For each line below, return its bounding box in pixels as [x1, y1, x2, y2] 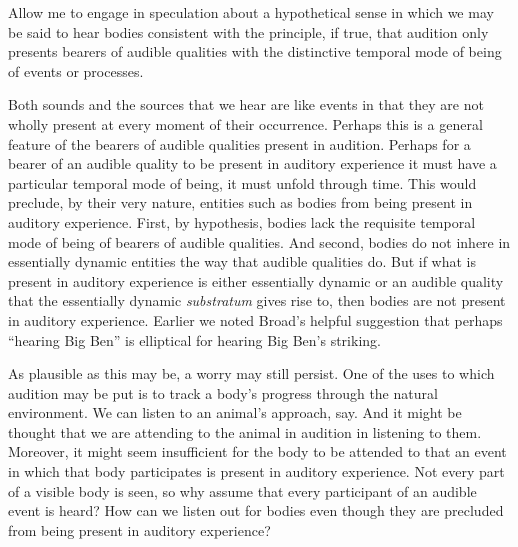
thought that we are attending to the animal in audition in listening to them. [8, 421, 482, 442]
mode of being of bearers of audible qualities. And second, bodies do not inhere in [8, 231, 511, 252]
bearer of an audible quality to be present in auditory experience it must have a [8, 153, 497, 174]
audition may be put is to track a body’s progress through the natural [8, 382, 438, 403]
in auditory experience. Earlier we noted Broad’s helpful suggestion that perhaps [8, 309, 503, 330]
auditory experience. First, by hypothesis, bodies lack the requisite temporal [8, 211, 476, 232]
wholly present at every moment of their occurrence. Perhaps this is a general [8, 113, 483, 134]
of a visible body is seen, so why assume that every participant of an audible [8, 480, 477, 501]
